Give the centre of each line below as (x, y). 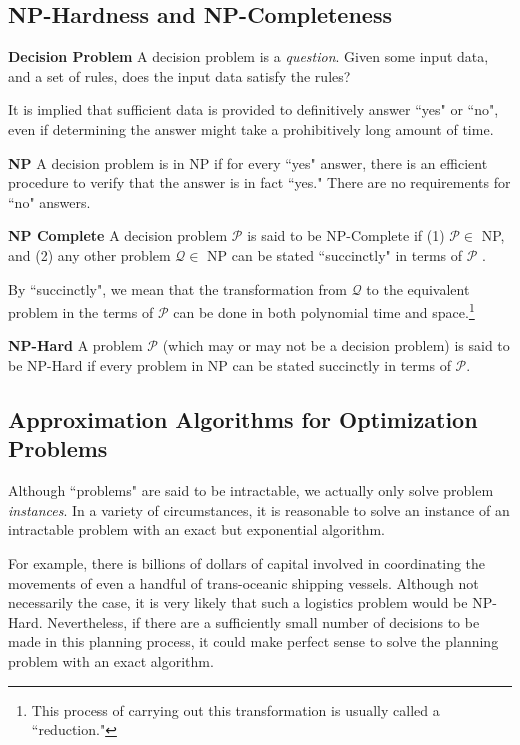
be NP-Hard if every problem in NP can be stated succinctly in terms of (229, 364)
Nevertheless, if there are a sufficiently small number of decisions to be (263, 621)
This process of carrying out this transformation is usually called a (235, 709)
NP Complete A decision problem (118, 235)
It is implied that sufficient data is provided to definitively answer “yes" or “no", (253, 109)
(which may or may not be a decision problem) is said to (336, 345)
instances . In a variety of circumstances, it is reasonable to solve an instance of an (259, 509)
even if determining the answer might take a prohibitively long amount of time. (251, 128)
